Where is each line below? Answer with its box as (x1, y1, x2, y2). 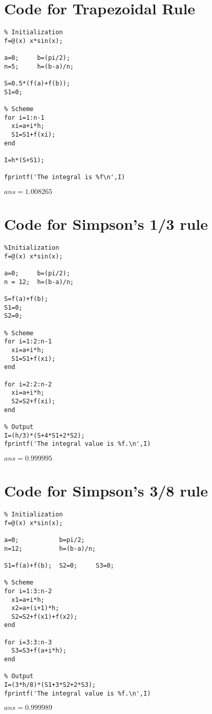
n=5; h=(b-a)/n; (4, 62, 74, 70)
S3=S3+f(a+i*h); (11, 647, 67, 655)
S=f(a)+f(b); (4, 295, 48, 302)
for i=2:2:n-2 (4, 380, 52, 388)
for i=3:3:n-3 (4, 638, 52, 646)
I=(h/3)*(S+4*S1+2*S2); (4, 431, 85, 439)
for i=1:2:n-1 (4, 338, 52, 345)
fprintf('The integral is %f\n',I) (4, 174, 125, 181)
